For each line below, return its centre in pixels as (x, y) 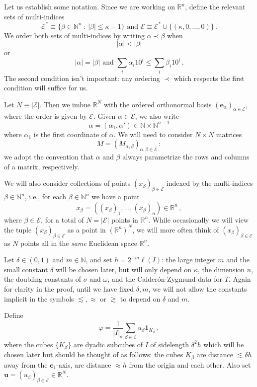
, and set (99, 260)
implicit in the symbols (39, 298)
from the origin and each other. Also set (190, 364)
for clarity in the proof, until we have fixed (69, 289)
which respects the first (209, 78)
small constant (26, 269)
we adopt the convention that (49, 157)
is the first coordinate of (70, 134)
